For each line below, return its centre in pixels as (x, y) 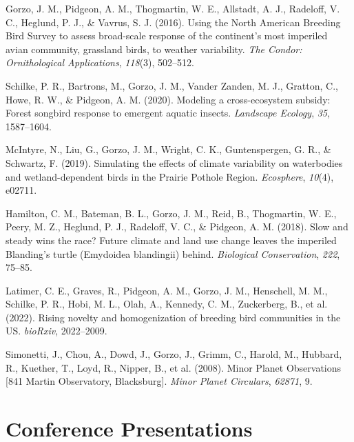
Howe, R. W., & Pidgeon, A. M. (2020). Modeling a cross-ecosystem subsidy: (168, 99)
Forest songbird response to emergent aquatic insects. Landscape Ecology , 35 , (168, 113)
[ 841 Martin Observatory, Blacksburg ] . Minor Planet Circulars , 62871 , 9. (159, 381)
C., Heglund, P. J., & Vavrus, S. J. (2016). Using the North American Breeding (173, 22)
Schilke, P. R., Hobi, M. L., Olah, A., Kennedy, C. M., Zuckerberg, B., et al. (167, 304)
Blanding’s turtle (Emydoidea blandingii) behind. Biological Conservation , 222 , (173, 253)
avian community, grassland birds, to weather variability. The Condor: (154, 49)
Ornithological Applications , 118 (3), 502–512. (100, 62)
